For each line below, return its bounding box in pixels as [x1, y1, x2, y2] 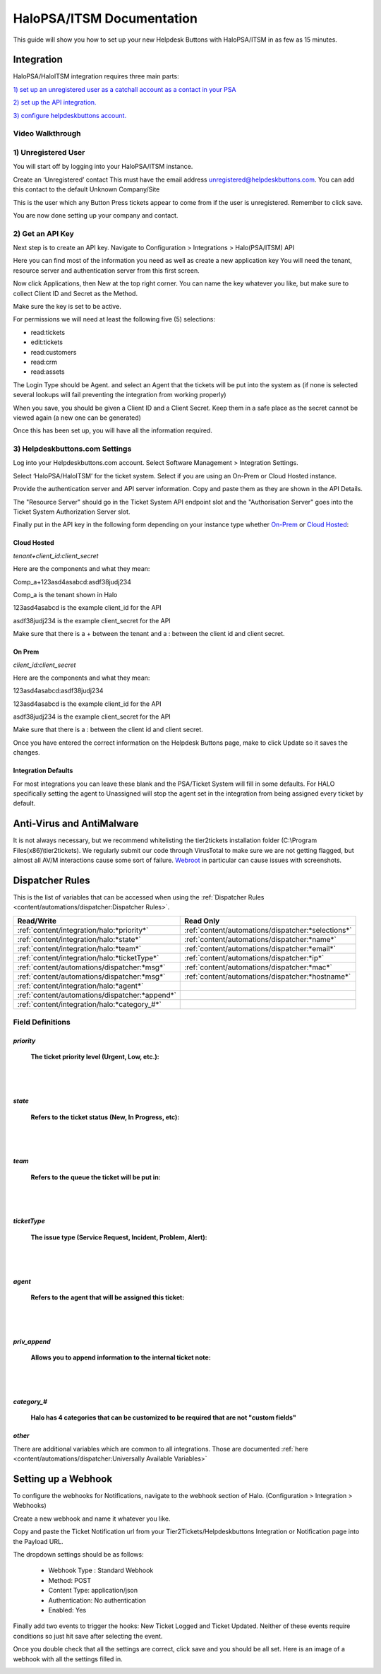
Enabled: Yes [48, 1605, 87, 1614]
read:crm [30, 358, 58, 366]
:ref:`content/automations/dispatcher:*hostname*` [184, 972, 351, 982]
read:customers [30, 348, 77, 356]
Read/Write [17, 916, 56, 926]
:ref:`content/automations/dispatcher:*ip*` [184, 953, 325, 962]
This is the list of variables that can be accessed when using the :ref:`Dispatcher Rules [13, 893, 265, 901]
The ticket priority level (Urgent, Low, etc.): [30, 1053, 160, 1061]
